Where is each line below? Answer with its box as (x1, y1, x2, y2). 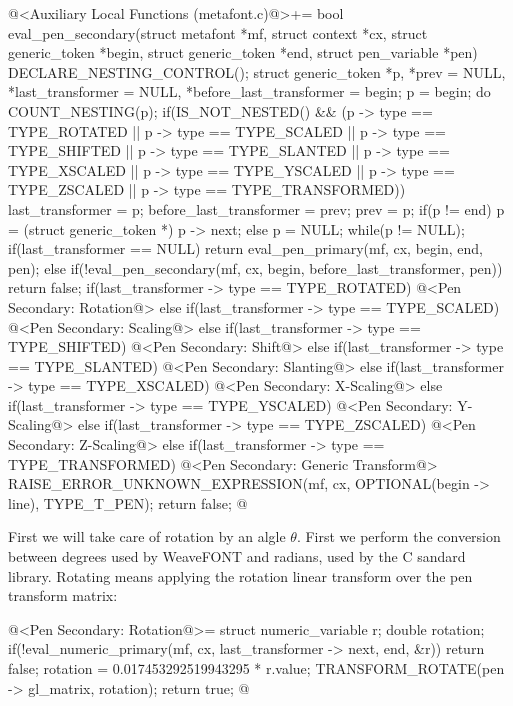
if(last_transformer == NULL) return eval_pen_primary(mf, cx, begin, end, (8, 238, 483, 259)
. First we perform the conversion (296, 526, 501, 547)
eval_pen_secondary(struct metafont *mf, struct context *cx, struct (8, 22, 428, 43)
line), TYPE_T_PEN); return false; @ (8, 492, 248, 513)
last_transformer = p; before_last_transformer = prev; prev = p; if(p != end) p (8, 198, 505, 219)
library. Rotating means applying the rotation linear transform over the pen (8, 565, 473, 586)
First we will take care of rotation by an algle (8, 526, 286, 547)
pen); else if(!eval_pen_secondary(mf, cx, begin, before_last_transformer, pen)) (8, 257, 503, 278)
